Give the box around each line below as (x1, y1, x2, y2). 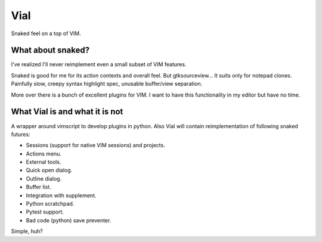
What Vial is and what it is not (11, 107, 123, 117)
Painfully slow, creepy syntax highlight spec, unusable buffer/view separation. (11, 80, 203, 88)
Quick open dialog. (26, 167, 73, 174)
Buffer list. (26, 184, 51, 191)
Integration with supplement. (26, 191, 97, 199)
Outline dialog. (26, 175, 62, 182)
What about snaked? (11, 45, 89, 55)
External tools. (26, 159, 61, 166)
